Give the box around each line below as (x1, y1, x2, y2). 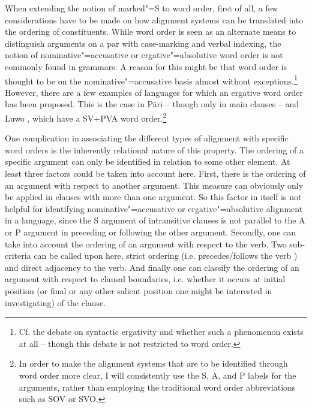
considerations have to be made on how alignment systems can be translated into (5, 13, 304, 26)
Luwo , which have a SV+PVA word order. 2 (5, 110, 167, 124)
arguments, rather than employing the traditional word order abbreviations (19, 380, 296, 393)
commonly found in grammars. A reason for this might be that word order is (5, 60, 287, 72)
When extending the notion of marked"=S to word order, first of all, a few (5, 2, 278, 14)
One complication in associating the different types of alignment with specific (5, 132, 289, 144)
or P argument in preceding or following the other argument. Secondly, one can (5, 226, 296, 238)
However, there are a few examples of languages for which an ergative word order (5, 86, 304, 98)
